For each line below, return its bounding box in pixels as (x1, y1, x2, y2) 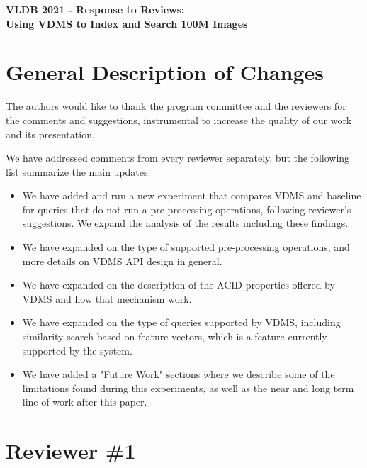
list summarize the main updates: (6, 164, 151, 179)
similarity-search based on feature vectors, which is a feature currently (22, 329, 327, 344)
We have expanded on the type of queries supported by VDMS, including (22, 315, 341, 330)
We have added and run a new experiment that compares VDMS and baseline (22, 188, 361, 203)
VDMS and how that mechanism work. (22, 291, 192, 306)
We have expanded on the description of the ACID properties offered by (22, 277, 335, 292)
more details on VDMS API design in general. (22, 253, 222, 268)
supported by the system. (22, 342, 132, 357)
